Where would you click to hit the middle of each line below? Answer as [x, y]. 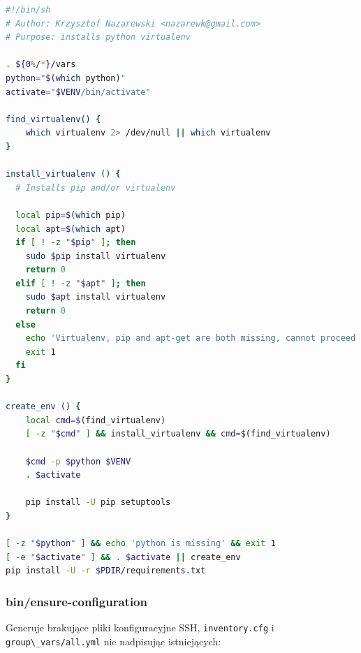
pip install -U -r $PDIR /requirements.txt [106, 571]
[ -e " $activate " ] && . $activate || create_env [123, 557]
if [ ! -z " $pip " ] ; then [76, 243]
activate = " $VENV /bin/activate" [78, 92]
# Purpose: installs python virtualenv [98, 37]
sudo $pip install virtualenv [96, 256]
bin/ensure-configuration [76, 601]
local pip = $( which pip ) [71, 215]
